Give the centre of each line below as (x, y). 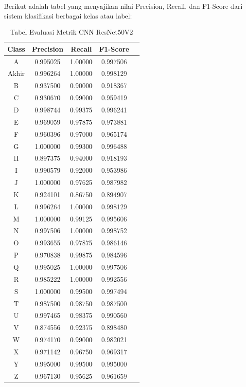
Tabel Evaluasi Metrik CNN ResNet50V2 (72, 32)
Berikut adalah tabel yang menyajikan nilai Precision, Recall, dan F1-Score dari (123, 6)
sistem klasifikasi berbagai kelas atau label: (68, 15)
